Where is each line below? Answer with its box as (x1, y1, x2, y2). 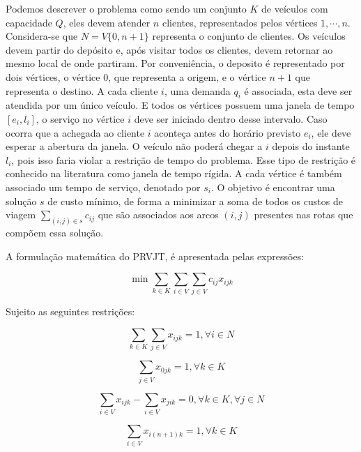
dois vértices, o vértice (6, 69, 100, 84)
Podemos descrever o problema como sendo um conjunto (6, 1, 247, 15)
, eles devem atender (63, 15, 151, 29)
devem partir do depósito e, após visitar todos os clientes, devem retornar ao (6, 42, 333, 56)
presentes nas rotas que (254, 207, 353, 222)
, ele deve (311, 125, 351, 140)
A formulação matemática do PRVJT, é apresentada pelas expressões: (6, 248, 305, 263)
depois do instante (272, 139, 350, 153)
